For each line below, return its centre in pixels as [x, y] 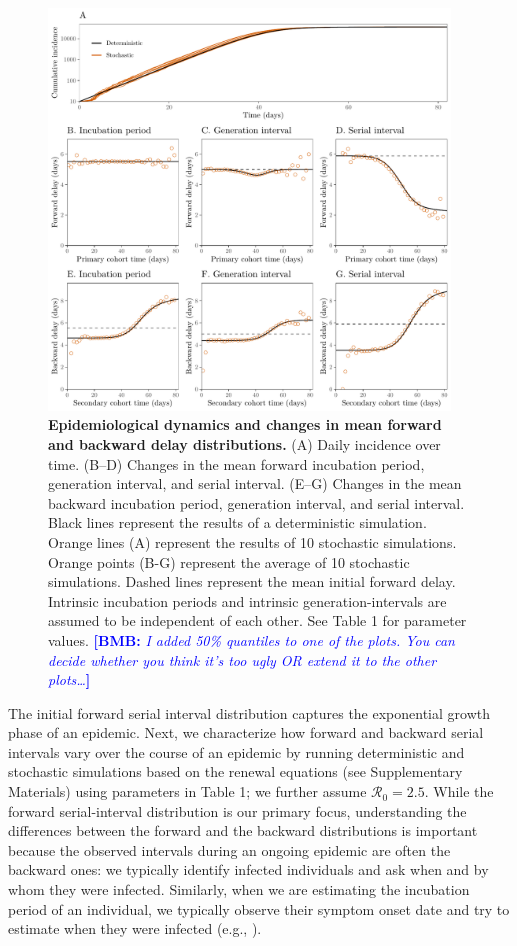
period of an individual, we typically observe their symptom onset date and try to [259, 908]
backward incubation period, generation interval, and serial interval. [256, 502]
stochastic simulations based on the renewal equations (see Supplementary [235, 771]
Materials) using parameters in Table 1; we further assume [187, 791]
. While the [459, 791]
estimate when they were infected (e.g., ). [135, 928]
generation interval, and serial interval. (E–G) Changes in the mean [255, 483]
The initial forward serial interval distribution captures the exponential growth [249, 712]
